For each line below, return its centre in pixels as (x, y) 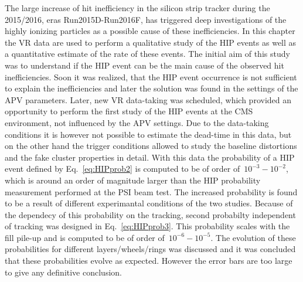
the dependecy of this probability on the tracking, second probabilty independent (150, 214)
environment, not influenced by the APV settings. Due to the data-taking (137, 122)
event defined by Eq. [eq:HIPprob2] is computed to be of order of (122, 169)
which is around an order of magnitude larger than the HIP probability (133, 180)
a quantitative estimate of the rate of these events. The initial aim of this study (147, 54)
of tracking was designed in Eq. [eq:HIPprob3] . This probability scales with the (147, 226)
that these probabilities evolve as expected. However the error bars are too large (149, 261)
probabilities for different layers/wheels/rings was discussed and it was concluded (150, 249)
